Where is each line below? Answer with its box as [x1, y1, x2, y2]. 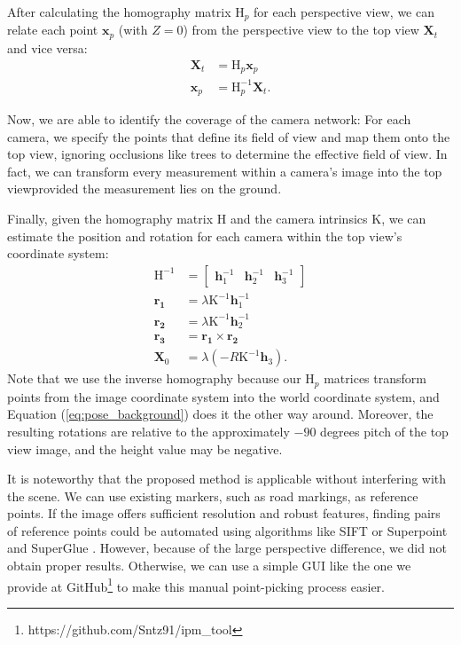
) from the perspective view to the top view [183, 20, 419, 39]
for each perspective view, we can [254, 3, 434, 20]
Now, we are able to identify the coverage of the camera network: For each [7, 109, 411, 128]
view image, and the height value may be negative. [7, 439, 283, 458]
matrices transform [324, 369, 426, 388]
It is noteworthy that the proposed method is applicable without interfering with [7, 469, 447, 488]
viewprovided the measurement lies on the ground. [7, 179, 282, 198]
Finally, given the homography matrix [7, 208, 214, 227]
